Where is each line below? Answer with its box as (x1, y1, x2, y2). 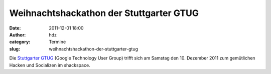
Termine (49, 39, 66, 45)
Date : (9, 25, 21, 31)
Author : (9, 31, 26, 37)
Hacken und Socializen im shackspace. (9, 62, 90, 68)
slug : (9, 45, 20, 52)
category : (9, 39, 31, 45)
